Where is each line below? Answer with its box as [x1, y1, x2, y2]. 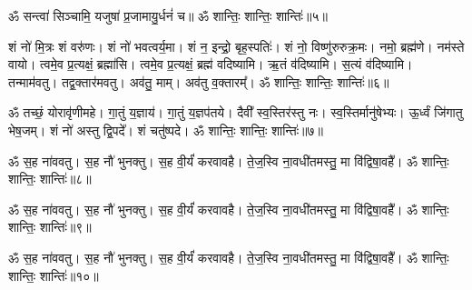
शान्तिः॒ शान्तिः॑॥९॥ [8, 217, 92, 236]
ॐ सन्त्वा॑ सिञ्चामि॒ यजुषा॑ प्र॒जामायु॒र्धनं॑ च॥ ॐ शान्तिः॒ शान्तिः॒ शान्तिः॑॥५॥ [8, 6, 328, 25]
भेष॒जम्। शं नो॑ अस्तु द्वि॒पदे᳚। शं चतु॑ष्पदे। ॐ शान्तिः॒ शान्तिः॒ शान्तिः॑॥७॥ [8, 120, 323, 139]
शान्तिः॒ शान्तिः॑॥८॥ [8, 169, 92, 188]
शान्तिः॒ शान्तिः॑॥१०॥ [8, 265, 99, 285]
